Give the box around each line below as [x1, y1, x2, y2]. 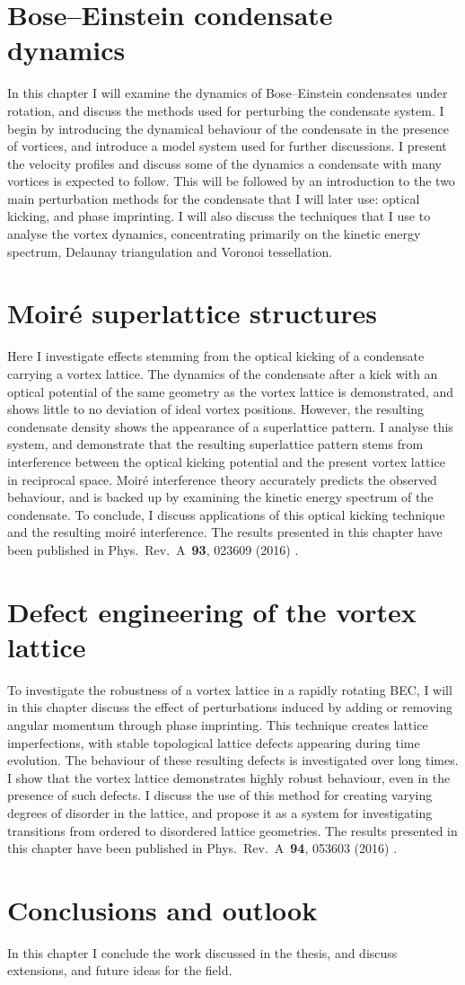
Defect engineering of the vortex [7, 593, 417, 629]
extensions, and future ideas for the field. [7, 961, 232, 980]
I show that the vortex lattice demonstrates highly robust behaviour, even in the [7, 768, 451, 787]
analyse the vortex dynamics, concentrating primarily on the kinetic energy [7, 224, 421, 243]
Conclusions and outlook [7, 891, 318, 928]
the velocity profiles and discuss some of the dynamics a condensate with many [7, 154, 442, 172]
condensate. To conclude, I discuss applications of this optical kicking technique [7, 505, 445, 523]
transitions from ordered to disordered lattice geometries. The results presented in [7, 821, 458, 840]
